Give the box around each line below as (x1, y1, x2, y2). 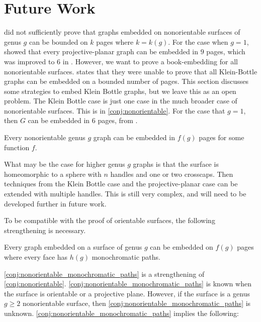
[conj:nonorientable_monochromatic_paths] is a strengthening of (4, 268, 205, 279)
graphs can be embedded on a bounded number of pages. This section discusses (4, 76, 249, 86)
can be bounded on (29, 36, 88, 47)
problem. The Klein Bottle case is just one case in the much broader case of (4, 95, 237, 106)
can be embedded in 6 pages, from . (28, 115, 138, 126)
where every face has (4, 252, 68, 262)
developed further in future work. (4, 198, 107, 208)
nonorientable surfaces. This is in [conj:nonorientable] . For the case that (4, 105, 225, 116)
